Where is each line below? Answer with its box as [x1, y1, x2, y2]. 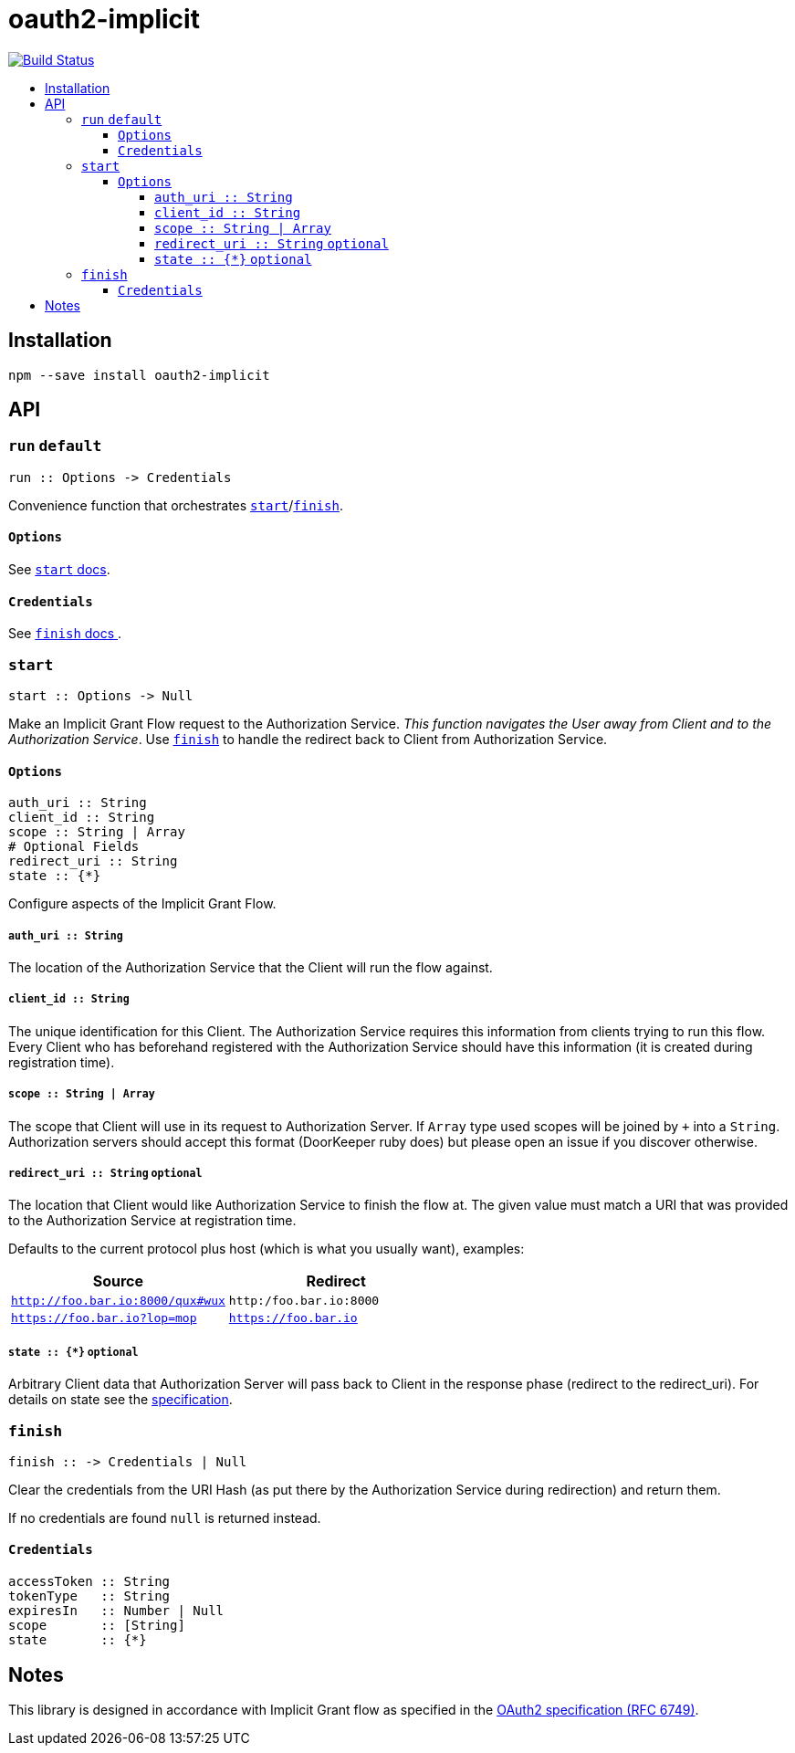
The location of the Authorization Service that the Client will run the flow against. [8, 960, 493, 975]
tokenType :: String [8, 1589, 171, 1604]
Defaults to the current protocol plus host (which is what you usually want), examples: [8, 1241, 525, 1257]
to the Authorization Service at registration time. [8, 1212, 297, 1229]
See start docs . [8, 562, 110, 578]
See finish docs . [8, 625, 122, 642]
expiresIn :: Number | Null [8, 1603, 225, 1619]
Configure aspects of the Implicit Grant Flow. [8, 896, 277, 912]
